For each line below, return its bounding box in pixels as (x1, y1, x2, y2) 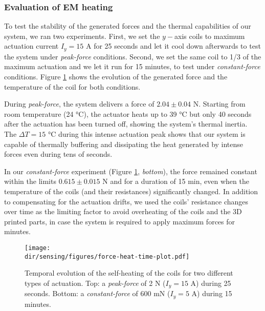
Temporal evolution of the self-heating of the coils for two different (25, 267, 233, 278)
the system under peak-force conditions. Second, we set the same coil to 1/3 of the (4, 51, 261, 61)
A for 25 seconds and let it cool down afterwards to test (86, 40, 261, 51)
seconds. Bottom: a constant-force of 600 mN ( (25, 288, 170, 299)
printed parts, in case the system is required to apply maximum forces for (4, 216, 235, 226)
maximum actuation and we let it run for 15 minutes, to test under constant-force (4, 61, 260, 72)
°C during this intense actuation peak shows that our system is (48, 129, 246, 139)
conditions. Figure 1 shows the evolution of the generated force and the (4, 71, 228, 82)
